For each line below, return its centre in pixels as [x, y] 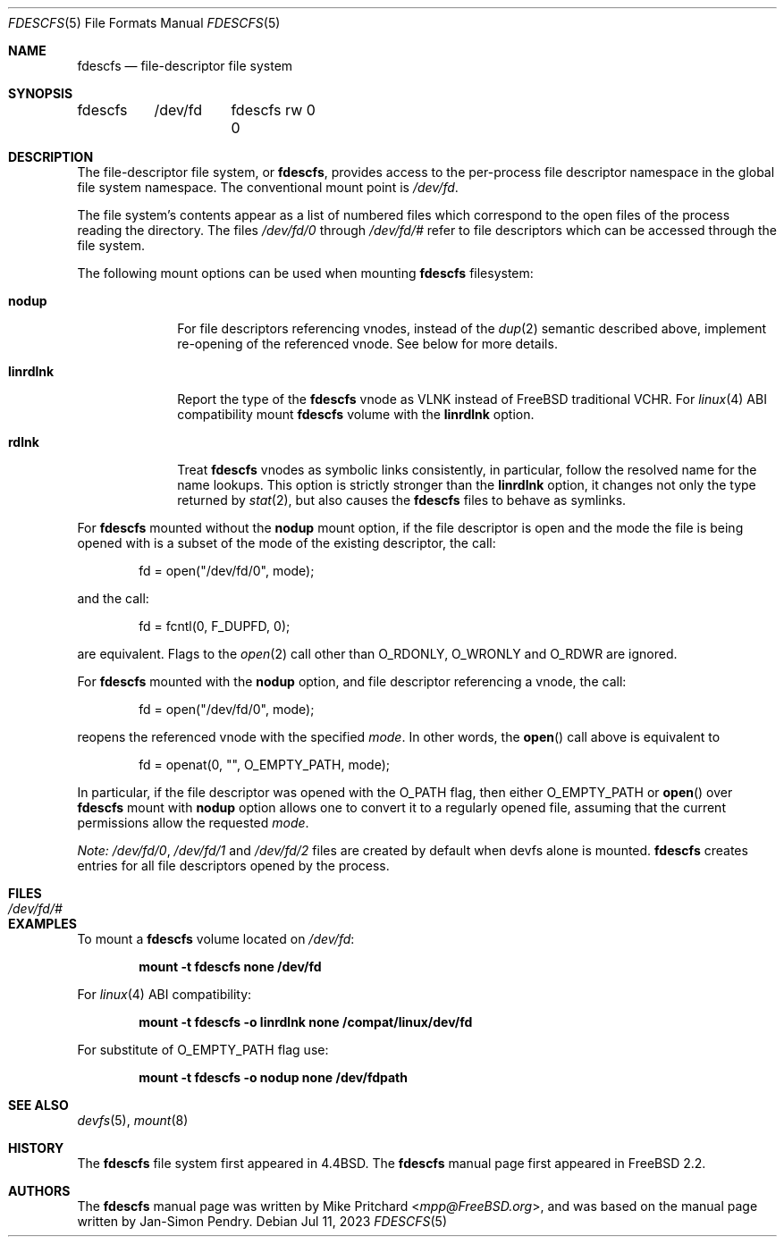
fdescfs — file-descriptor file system [185, 66]
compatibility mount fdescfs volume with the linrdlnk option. [356, 414]
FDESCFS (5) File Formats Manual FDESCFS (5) [144, 23]
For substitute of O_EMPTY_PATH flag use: [203, 1050]
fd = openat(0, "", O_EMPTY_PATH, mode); [264, 765]
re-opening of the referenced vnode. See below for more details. [367, 344]
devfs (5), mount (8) [133, 1120]
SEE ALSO [38, 1105]
